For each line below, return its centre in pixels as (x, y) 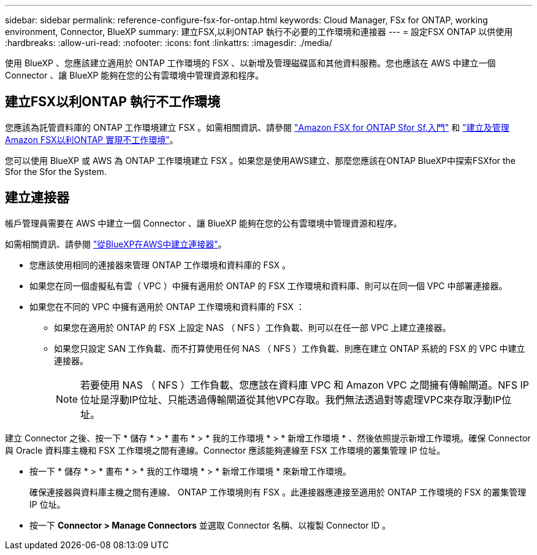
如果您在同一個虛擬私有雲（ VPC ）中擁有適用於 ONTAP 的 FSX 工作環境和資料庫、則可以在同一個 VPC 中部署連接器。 (268, 285)
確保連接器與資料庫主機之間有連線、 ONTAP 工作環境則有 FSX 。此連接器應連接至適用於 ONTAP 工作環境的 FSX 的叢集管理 (278, 492)
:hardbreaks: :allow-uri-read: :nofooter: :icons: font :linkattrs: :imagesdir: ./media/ (169, 43)
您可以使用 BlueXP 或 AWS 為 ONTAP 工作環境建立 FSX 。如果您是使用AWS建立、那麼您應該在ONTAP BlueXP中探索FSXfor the (261, 160)
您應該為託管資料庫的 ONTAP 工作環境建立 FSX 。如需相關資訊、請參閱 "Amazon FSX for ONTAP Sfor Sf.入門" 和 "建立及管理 (257, 127)
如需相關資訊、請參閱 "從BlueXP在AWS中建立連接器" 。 (116, 244)
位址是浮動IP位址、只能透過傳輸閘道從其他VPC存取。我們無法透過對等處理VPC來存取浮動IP (291, 399)
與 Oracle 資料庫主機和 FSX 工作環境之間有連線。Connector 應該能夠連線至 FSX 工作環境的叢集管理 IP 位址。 (225, 450)
